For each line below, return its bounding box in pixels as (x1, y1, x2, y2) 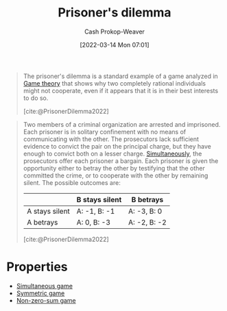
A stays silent (26, 206, 70, 216)
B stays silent (76, 195, 122, 204)
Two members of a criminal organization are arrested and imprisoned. (23, 120, 221, 128)
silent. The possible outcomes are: (23, 178, 121, 186)
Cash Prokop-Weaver (84, 27, 145, 36)
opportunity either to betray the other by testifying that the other (23, 164, 205, 172)
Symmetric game (16, 289, 65, 297)
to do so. (23, 94, 49, 102)
